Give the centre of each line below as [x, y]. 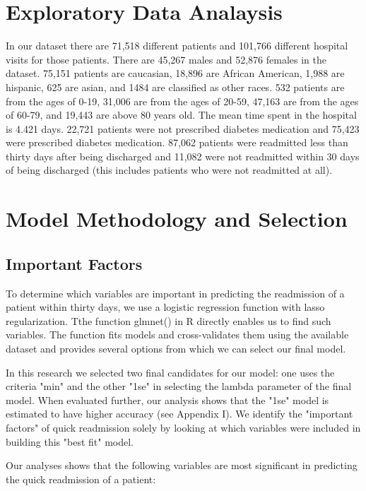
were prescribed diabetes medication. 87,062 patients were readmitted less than [177, 142]
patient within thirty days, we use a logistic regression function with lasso [165, 307]
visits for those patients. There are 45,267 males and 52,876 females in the [166, 59]
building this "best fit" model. [70, 441]
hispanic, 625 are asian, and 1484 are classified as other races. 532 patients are [175, 87]
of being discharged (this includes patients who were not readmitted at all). [169, 170]
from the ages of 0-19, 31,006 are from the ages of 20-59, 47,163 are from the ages [182, 101]
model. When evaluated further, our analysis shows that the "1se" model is [167, 400]
